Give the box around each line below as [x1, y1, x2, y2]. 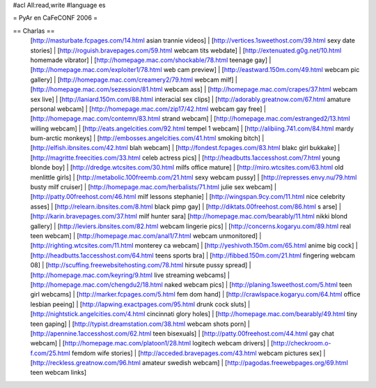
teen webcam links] [30, 368, 87, 377]
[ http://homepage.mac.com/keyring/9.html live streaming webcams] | [30, 271, 230, 279]
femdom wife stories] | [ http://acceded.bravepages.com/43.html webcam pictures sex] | [72, 349, 326, 357]
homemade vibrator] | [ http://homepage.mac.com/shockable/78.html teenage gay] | [30, 56, 272, 64]
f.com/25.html [30, 349, 71, 357]
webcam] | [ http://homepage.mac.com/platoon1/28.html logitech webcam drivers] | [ [30, 339, 274, 348]
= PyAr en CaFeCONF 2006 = [13, 14, 98, 22]
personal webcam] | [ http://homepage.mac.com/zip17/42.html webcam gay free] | [30, 105, 266, 113]
